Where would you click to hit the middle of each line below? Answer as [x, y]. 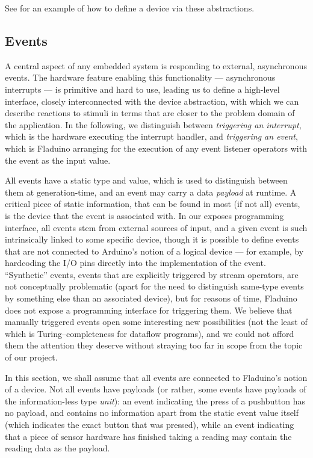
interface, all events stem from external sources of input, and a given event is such [156, 227]
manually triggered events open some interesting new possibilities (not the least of [156, 322]
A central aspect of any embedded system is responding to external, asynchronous [156, 65]
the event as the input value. [58, 160]
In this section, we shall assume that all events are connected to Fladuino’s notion [156, 377]
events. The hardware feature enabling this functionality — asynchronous [140, 77]
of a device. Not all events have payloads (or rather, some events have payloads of [156, 389]
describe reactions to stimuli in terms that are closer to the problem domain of [150, 113]
